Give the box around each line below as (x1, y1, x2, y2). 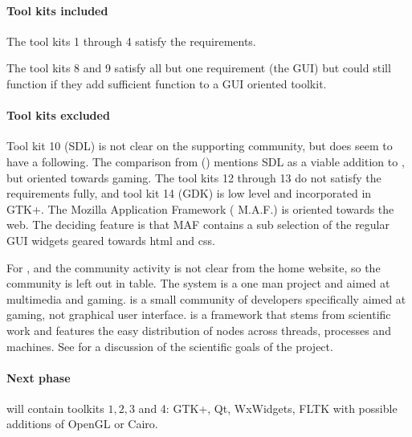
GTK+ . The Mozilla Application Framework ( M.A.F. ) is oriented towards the (6, 200, 394, 217)
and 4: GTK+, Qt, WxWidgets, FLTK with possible (138, 399, 398, 416)
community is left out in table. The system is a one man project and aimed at (6, 275, 390, 292)
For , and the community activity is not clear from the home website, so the (6, 259, 381, 276)
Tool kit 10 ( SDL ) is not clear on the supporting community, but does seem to (6, 137, 393, 154)
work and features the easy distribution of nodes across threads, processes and (6, 321, 391, 338)
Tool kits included (6, 2, 108, 18)
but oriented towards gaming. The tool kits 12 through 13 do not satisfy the (6, 169, 381, 186)
